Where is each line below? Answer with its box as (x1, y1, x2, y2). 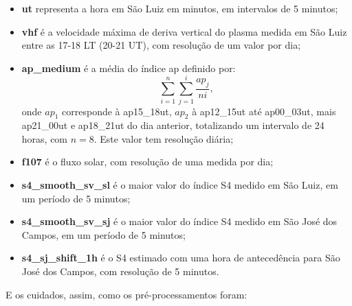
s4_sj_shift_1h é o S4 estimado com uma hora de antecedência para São (21, 250, 340, 265)
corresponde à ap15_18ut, (62, 104, 172, 118)
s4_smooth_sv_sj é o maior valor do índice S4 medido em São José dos (21, 214, 338, 228)
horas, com (21, 131, 68, 145)
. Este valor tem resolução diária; (93, 131, 234, 145)
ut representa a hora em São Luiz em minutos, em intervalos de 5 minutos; (21, 1, 338, 15)
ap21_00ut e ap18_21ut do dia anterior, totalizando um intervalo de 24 (21, 118, 324, 132)
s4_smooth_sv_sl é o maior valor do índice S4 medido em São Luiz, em (21, 178, 338, 192)
